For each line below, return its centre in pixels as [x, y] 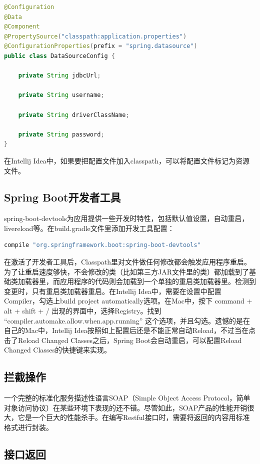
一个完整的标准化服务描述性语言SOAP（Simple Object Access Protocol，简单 [127, 398]
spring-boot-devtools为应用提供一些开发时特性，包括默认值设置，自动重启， [126, 218]
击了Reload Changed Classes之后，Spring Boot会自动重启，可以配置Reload [123, 340]
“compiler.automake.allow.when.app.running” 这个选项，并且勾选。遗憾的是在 [127, 320]
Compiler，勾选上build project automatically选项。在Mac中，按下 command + [128, 301]
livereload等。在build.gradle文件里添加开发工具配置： [89, 228]
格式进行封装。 [28, 427]
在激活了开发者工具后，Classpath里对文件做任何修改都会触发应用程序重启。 [128, 262]
